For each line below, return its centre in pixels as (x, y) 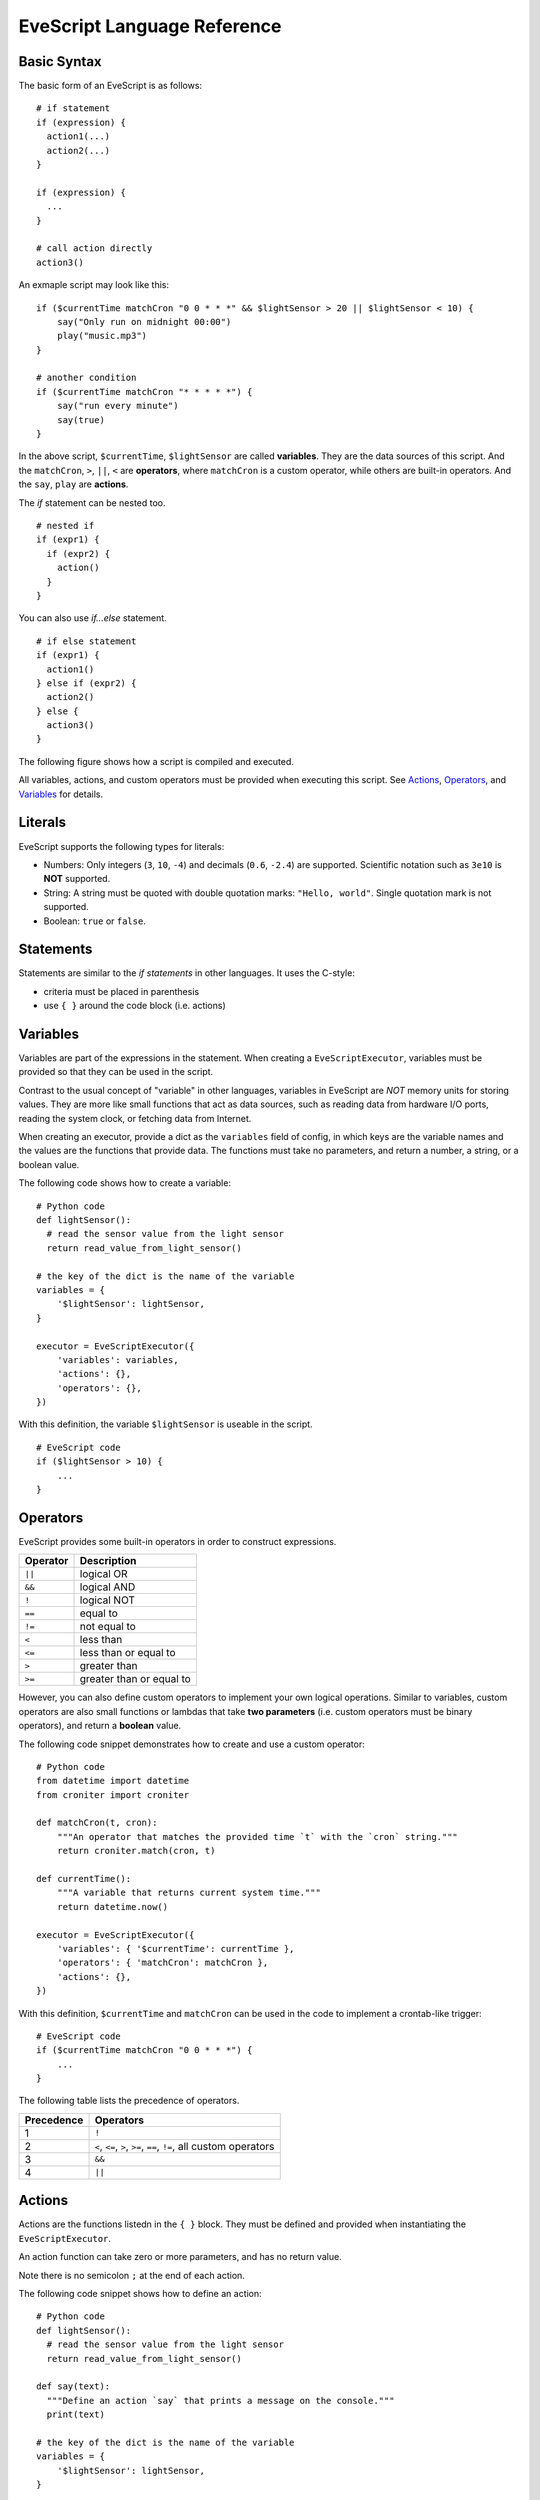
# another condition (86, 378)
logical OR (104, 1574)
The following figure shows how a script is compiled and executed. (156, 761)
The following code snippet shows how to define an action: (140, 2293)
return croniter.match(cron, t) (136, 1851)
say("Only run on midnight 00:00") (144, 321)
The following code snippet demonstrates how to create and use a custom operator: (191, 1744)
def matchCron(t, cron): (97, 1823)
